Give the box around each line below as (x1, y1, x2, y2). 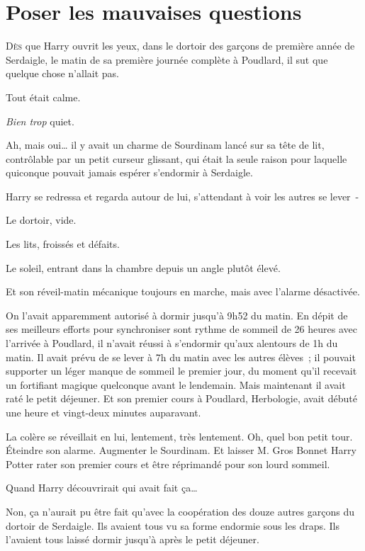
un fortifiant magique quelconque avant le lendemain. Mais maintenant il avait (6, 377, 346, 392)
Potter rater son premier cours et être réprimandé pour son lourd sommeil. (6, 456, 330, 471)
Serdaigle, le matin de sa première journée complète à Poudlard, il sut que (6, 52, 328, 67)
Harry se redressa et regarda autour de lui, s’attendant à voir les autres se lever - (6, 188, 359, 203)
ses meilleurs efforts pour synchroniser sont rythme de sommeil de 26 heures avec (6, 322, 357, 336)
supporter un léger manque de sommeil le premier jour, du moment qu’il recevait (6, 363, 357, 378)
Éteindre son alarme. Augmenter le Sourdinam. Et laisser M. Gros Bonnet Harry (6, 443, 356, 458)
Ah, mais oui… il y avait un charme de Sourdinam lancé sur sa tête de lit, (6, 137, 325, 152)
